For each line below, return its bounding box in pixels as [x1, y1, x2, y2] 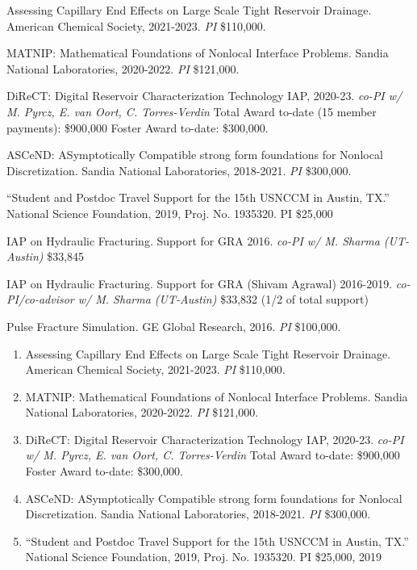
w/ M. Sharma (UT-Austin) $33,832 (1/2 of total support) [77, 291, 369, 308]
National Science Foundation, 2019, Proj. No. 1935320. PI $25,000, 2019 [25, 548, 382, 565]
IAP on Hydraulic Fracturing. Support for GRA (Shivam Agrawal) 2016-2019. [6, 275, 393, 291]
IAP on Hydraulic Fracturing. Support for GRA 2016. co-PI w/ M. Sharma [6, 232, 380, 249]
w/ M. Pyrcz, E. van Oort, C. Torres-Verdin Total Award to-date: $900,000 [25, 446, 400, 463]
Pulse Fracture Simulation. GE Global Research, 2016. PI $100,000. [6, 317, 341, 334]
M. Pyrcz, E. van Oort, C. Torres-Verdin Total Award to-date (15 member [6, 103, 377, 119]
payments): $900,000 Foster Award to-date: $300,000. [6, 119, 269, 136]
